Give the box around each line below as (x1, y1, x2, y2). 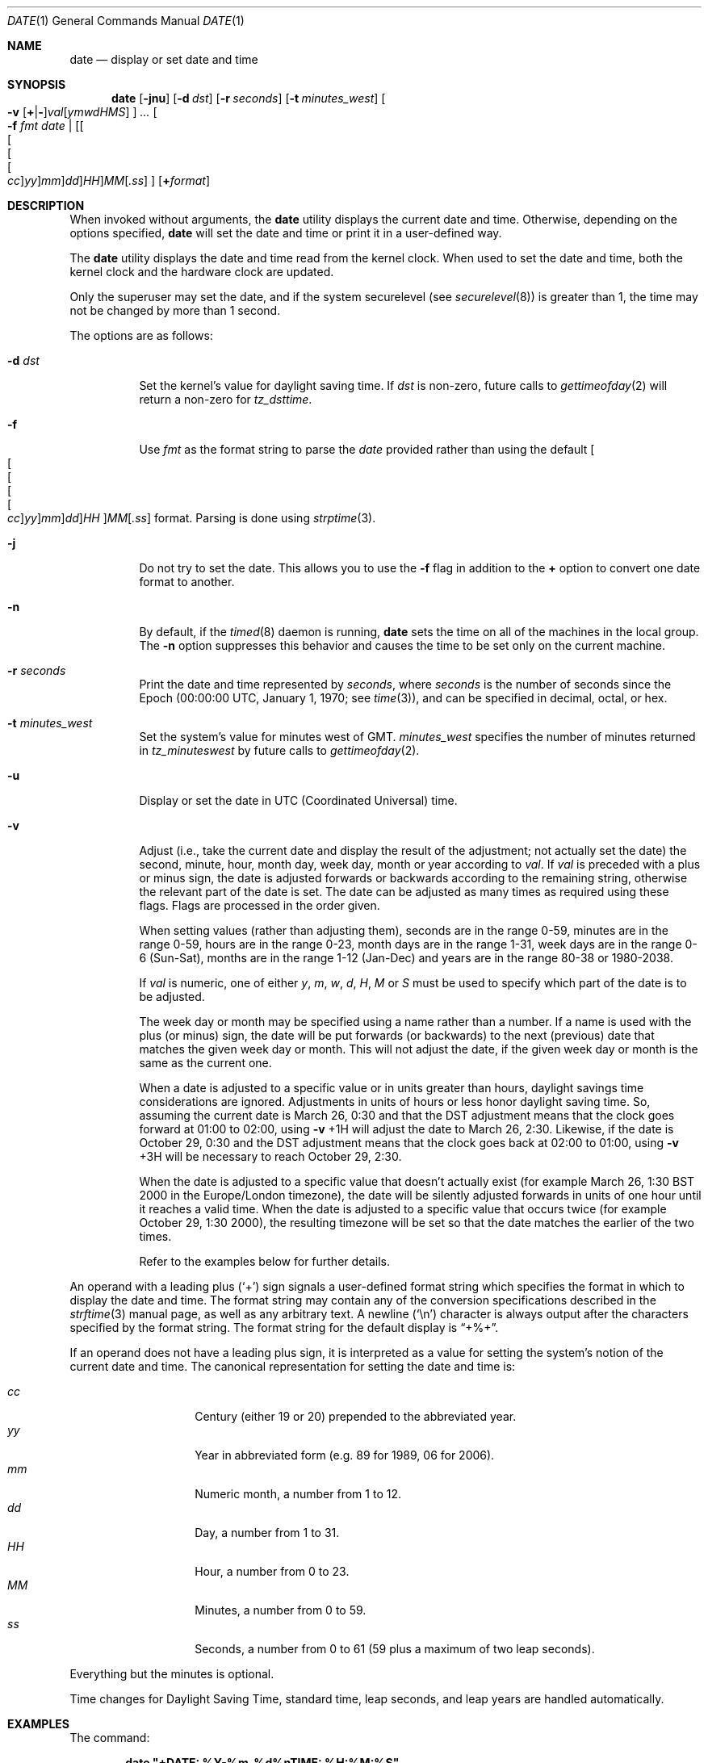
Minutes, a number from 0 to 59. (195, 1603, 367, 1617)
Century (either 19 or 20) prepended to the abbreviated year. (195, 1409, 517, 1423)
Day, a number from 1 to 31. (195, 1526, 340, 1539)
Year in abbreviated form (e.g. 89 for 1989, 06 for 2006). (195, 1448, 495, 1462)
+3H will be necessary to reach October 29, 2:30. (139, 1150, 402, 1163)
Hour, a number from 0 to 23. (195, 1564, 350, 1578)
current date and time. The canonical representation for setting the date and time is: (69, 1359, 516, 1373)
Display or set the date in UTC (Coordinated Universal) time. (139, 794, 458, 807)
